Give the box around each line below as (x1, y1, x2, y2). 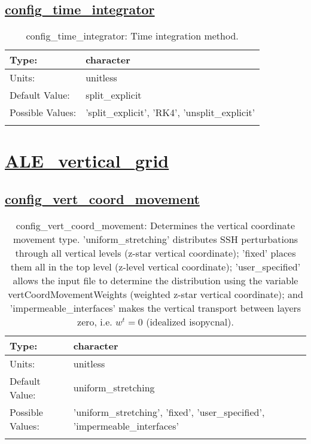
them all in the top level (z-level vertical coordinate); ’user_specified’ (10, 259, 301, 273)
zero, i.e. (77, 314, 112, 329)
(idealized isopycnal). (146, 314, 234, 329)
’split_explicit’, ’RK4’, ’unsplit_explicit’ (86, 105, 255, 120)
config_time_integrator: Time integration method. (26, 29, 239, 43)
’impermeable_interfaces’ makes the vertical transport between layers (10, 300, 301, 315)
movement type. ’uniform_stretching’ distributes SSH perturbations (13, 232, 298, 246)
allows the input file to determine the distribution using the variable (13, 273, 298, 287)
